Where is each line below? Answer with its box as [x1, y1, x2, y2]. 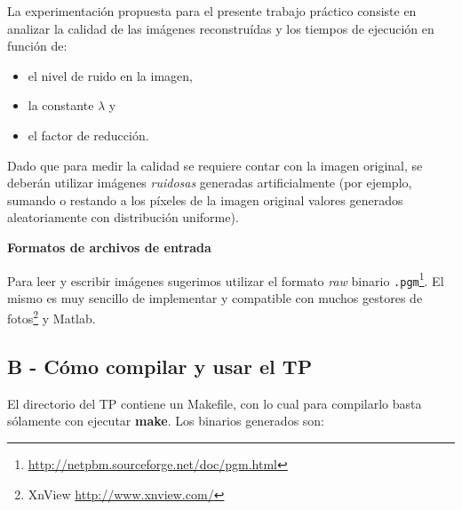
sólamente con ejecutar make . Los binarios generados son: [7, 411, 325, 430]
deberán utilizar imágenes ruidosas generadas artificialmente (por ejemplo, [7, 173, 412, 192]
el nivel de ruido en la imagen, [28, 66, 193, 84]
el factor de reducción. [28, 125, 149, 144]
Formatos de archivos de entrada [7, 237, 211, 256]
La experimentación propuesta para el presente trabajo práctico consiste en [7, 2, 417, 20]
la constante [28, 96, 94, 115]
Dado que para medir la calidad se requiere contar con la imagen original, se [7, 155, 423, 174]
